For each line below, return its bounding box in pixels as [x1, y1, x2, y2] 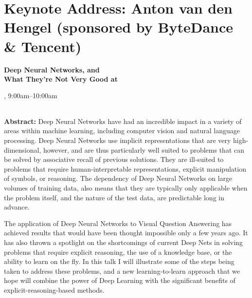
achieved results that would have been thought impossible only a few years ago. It [4, 228, 248, 238]
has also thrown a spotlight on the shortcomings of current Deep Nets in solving [4, 237, 243, 247]
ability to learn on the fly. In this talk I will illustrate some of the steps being [4, 256, 234, 266]
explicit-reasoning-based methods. [4, 284, 105, 295]
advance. [4, 202, 30, 212]
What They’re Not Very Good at [4, 74, 118, 84]
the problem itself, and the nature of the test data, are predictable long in [4, 192, 224, 202]
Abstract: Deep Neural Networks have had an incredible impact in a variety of [4, 116, 242, 126]
